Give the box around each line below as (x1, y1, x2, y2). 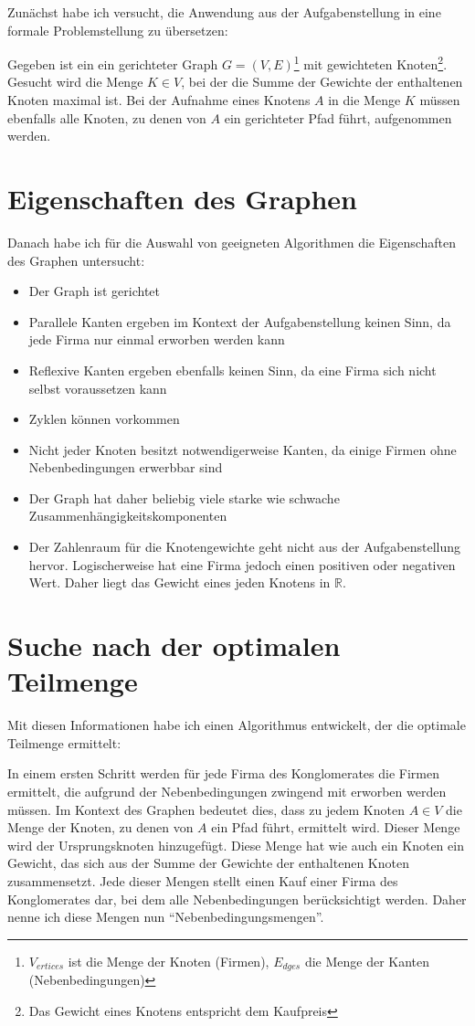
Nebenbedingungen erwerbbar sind (28, 458, 223, 477)
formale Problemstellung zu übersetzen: (7, 20, 228, 39)
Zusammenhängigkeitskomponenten (28, 506, 227, 525)
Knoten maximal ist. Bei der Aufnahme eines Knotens (7, 90, 311, 110)
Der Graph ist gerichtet (28, 281, 161, 301)
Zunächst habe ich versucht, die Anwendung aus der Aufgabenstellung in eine (7, 3, 441, 21)
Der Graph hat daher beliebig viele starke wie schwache (28, 488, 340, 507)
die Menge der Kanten (304, 951, 430, 970)
